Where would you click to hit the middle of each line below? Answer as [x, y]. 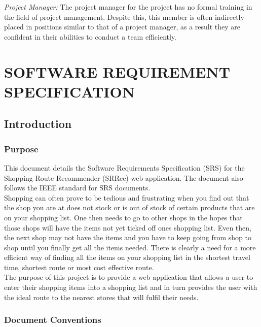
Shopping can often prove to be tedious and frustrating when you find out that [127, 197]
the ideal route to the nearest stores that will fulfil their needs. [101, 297]
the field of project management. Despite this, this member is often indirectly [124, 17]
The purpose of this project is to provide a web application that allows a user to [129, 277]
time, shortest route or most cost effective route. [79, 267]
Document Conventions [53, 320]
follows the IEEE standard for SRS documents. [77, 188]
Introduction [38, 124]
